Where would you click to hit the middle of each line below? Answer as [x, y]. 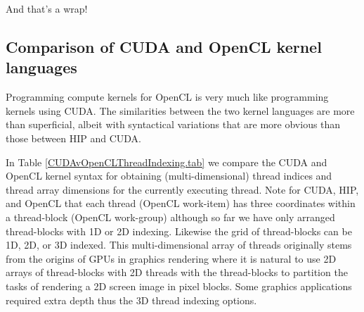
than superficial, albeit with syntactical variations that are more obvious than [173, 124]
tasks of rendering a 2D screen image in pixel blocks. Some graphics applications [179, 286]
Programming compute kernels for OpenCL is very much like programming [167, 97]
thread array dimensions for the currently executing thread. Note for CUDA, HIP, [182, 189]
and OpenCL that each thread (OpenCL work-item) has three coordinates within [181, 203]
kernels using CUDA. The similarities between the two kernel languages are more [180, 110]
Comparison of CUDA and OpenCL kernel [164, 46]
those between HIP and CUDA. [73, 138]
